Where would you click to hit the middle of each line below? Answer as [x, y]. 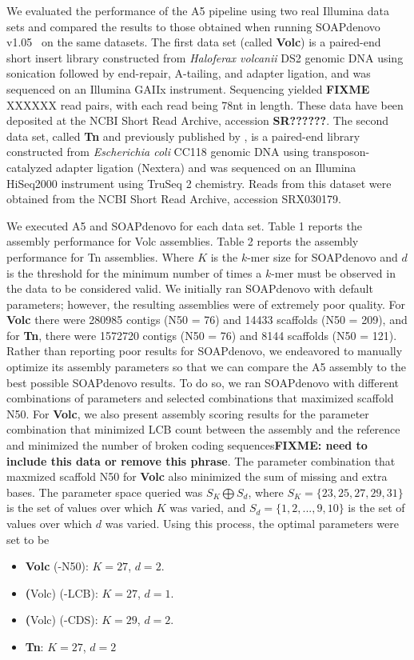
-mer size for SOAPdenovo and [322, 256]
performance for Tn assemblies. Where [100, 256]
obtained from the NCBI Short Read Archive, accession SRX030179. [174, 199]
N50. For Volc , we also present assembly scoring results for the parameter [188, 413]
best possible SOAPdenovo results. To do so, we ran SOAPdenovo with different [203, 382]
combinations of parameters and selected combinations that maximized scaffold [200, 398]
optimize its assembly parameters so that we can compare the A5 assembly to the [206, 367]
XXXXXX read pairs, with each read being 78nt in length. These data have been [205, 104]
